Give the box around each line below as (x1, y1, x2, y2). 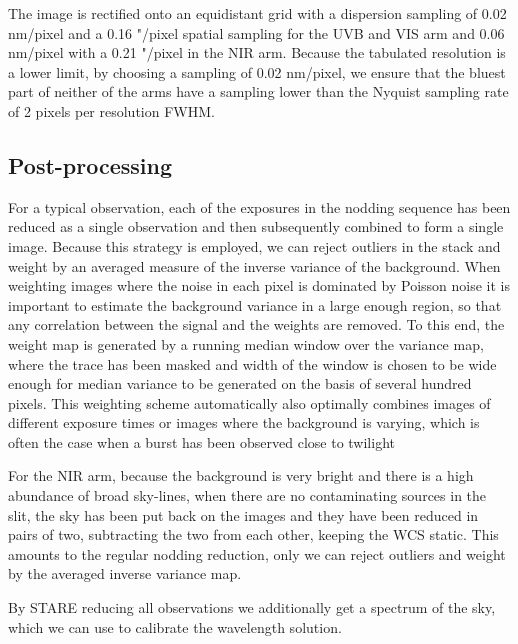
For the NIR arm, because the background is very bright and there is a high (8, 465, 474, 486)
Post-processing (8, 149, 173, 180)
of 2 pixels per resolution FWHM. (8, 100, 215, 121)
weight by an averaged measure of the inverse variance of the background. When (8, 255, 501, 276)
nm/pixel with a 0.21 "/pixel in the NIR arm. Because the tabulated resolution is (8, 42, 506, 63)
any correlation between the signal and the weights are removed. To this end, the (8, 314, 505, 335)
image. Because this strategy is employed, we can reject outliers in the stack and (8, 235, 501, 256)
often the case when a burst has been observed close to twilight (8, 431, 395, 452)
